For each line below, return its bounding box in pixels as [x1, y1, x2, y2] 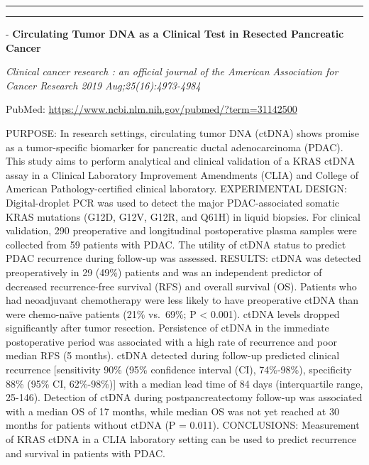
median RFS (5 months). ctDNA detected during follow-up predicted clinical [6, 348, 340, 363]
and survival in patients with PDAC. [6, 445, 165, 460]
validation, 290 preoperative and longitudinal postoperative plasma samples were [6, 223, 357, 238]
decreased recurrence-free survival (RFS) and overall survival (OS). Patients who [6, 278, 357, 293]
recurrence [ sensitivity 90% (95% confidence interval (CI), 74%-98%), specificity [6, 362, 352, 377]
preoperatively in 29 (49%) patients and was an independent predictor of [6, 264, 322, 279]
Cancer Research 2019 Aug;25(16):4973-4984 [6, 77, 201, 92]
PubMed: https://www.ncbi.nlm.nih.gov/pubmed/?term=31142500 [6, 102, 297, 116]
